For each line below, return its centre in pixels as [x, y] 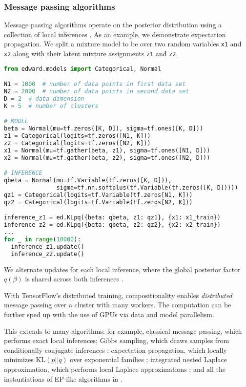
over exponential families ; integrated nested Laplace [148, 359]
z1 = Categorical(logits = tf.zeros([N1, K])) [77, 136]
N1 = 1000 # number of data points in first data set [95, 84]
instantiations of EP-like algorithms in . [63, 378]
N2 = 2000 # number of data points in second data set [97, 92]
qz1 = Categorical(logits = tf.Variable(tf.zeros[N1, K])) [98, 195]
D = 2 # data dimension [44, 99]
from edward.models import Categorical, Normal [83, 69]
